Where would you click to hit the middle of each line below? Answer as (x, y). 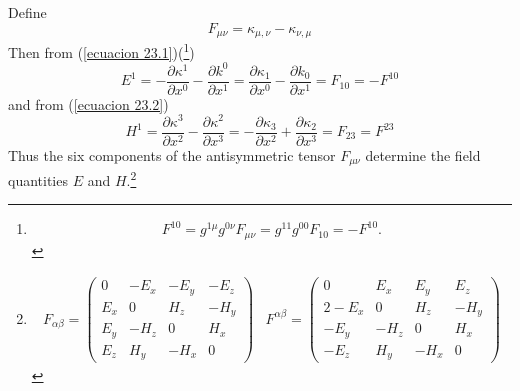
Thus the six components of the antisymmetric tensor (172, 154)
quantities (38, 179)
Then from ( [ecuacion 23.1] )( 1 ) (101, 50)
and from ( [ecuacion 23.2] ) (88, 103)
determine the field (423, 154)
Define (27, 12)
